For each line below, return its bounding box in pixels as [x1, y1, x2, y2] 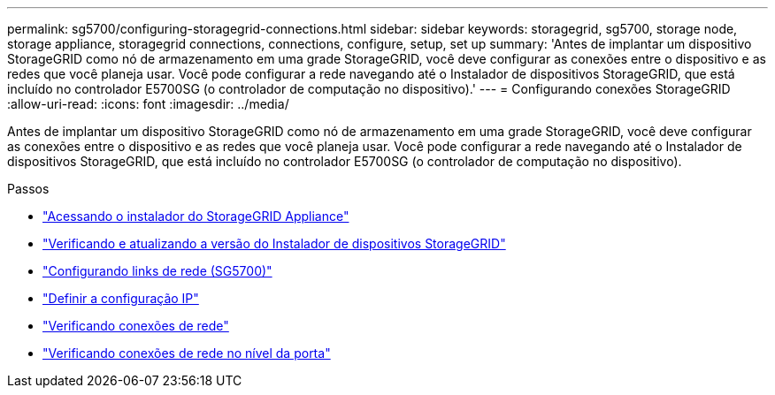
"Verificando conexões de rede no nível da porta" [42, 346, 331, 361]
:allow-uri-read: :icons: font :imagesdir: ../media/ [7, 96, 289, 111]
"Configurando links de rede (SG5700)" [42, 263, 272, 278]
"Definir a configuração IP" [42, 291, 199, 306]
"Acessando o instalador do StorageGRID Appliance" [42, 209, 349, 224]
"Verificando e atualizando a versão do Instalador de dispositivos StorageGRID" [42, 236, 506, 251]
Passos [7, 181, 50, 196]
